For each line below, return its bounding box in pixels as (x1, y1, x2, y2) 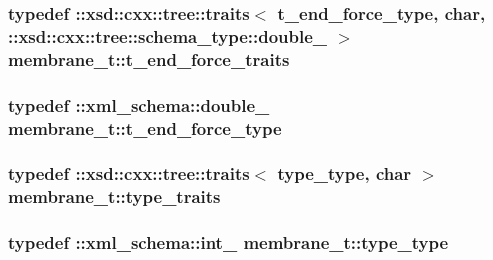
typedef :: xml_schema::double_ (8, 92, 270, 117)
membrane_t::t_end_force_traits (8, 46, 290, 71)
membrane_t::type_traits (8, 184, 221, 209)
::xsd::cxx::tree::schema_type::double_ (8, 23, 328, 48)
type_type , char (277, 161, 412, 186)
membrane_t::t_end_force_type (8, 115, 282, 140)
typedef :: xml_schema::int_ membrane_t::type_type (8, 230, 449, 255)
